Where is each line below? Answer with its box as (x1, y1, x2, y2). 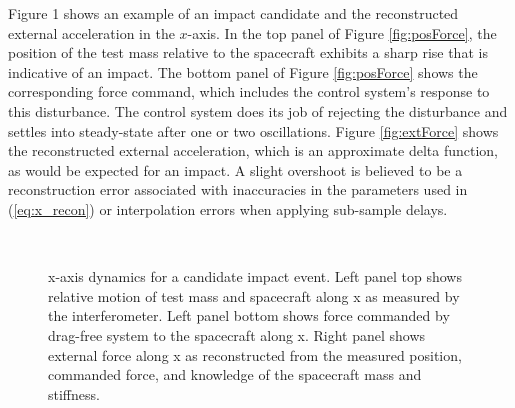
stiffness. (48, 383, 100, 404)
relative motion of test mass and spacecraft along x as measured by (48, 285, 460, 306)
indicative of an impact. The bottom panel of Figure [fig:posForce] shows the (8, 61, 478, 82)
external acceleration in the (8, 22, 175, 43)
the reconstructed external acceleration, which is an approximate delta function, (8, 140, 498, 161)
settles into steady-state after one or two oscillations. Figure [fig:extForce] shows (8, 120, 499, 141)
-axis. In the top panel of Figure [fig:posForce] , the (187, 22, 497, 43)
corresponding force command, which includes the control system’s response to (8, 81, 490, 102)
